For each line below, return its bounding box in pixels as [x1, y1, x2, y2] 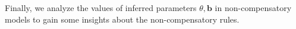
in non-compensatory [215, 2, 292, 13]
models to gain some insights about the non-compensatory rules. [5, 13, 240, 25]
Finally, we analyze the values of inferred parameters [5, 2, 197, 13]
